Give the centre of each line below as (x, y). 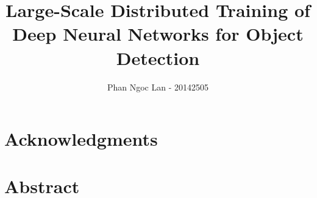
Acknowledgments (81, 139)
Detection (158, 57)
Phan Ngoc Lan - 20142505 (158, 87)
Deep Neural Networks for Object (158, 34)
